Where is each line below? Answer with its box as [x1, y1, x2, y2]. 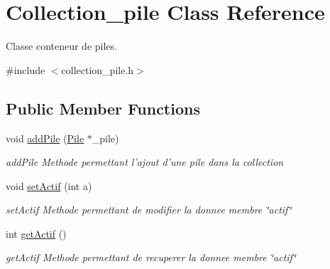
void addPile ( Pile [6, 130, 84, 145]
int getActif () [6, 226, 67, 241]
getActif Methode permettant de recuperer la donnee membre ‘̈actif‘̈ [6, 250, 296, 265]
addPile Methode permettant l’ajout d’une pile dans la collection [6, 154, 284, 169]
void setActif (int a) [6, 178, 92, 193]
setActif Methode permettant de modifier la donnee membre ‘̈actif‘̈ [6, 202, 292, 217]
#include [6, 62, 45, 77]
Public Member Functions [6, 97, 200, 119]
